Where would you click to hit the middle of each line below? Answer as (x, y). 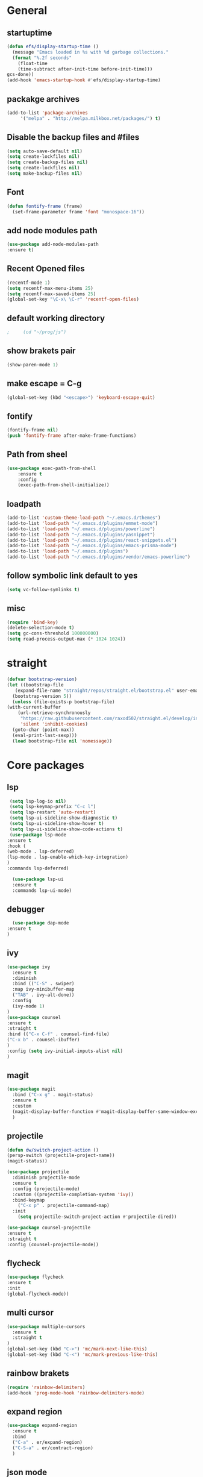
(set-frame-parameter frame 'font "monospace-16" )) (79, 212)
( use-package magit (31, 1089)
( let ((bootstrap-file (35, 685)
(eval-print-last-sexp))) (45, 735)
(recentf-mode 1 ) (29, 283)
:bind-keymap (29, 1200)
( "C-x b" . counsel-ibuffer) (43, 1040)
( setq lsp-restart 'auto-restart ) (53, 812)
